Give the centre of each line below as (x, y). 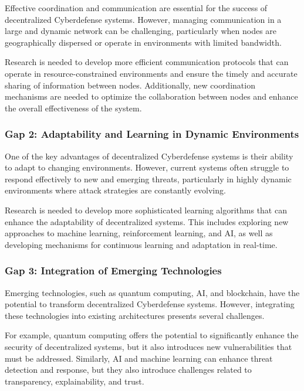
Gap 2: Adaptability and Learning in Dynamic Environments (152, 134)
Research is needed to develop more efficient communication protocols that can (147, 62)
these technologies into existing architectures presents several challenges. (135, 315)
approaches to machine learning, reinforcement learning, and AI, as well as (139, 233)
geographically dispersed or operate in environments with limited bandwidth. (143, 42)
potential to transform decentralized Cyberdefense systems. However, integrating (150, 304)
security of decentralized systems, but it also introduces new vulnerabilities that (148, 346)
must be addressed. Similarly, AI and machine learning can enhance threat (139, 358)
